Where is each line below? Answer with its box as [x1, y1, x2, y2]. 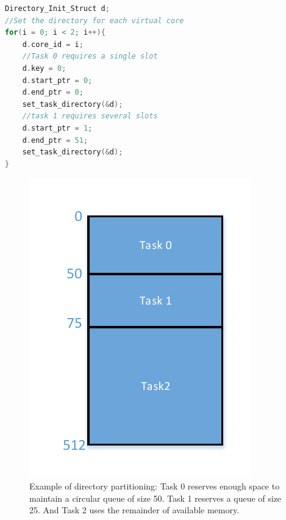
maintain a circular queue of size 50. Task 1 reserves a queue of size [29, 491, 282, 504]
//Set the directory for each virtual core [5, 16, 184, 25]
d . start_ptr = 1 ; [22, 123, 93, 132]
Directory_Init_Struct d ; [5, 4, 110, 13]
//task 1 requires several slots [22, 112, 158, 121]
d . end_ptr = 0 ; [22, 88, 84, 97]
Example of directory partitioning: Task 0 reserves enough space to [29, 479, 280, 492]
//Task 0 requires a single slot [22, 52, 158, 61]
